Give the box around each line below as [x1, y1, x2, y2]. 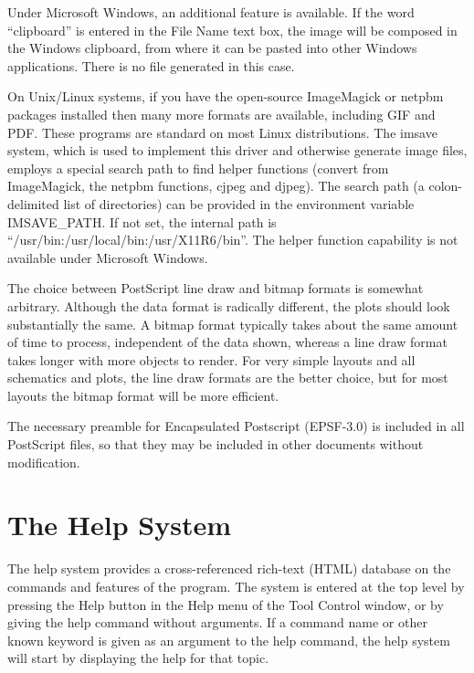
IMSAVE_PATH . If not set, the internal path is [7, 212, 277, 231]
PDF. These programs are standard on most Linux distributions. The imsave [7, 122, 437, 142]
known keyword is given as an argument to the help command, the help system [7, 630, 450, 649]
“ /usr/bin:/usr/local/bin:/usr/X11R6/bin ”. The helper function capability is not [7, 230, 458, 249]
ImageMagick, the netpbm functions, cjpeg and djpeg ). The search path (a [7, 176, 425, 195]
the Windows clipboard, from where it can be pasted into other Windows [7, 38, 417, 58]
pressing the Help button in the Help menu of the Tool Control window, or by [7, 594, 444, 614]
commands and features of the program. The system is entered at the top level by [7, 576, 465, 595]
